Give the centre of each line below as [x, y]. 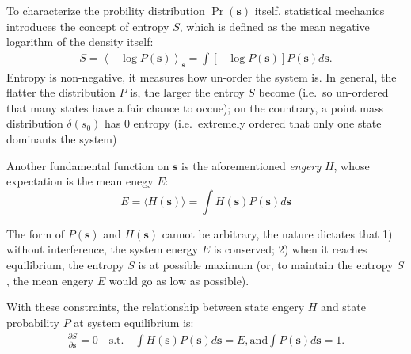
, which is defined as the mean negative [274, 26]
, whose [352, 165]
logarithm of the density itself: [80, 42]
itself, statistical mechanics [320, 10]
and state [343, 307]
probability [33, 322]
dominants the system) [62, 138]
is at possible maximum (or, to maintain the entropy [266, 264]
